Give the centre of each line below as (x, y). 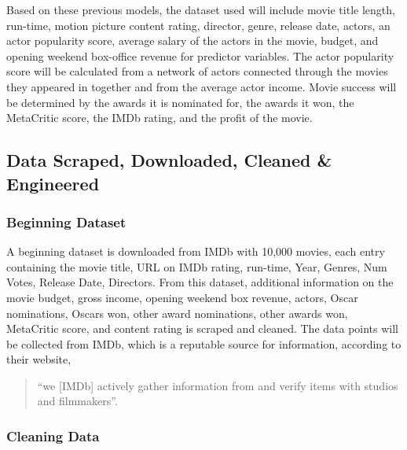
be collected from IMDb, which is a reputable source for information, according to (204, 343)
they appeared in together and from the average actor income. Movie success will (202, 86)
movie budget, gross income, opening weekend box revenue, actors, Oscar (182, 297)
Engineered (53, 183)
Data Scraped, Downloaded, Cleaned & (169, 160)
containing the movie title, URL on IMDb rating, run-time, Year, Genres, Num (197, 266)
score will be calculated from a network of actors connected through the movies (197, 71)
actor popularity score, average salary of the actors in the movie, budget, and (192, 41)
